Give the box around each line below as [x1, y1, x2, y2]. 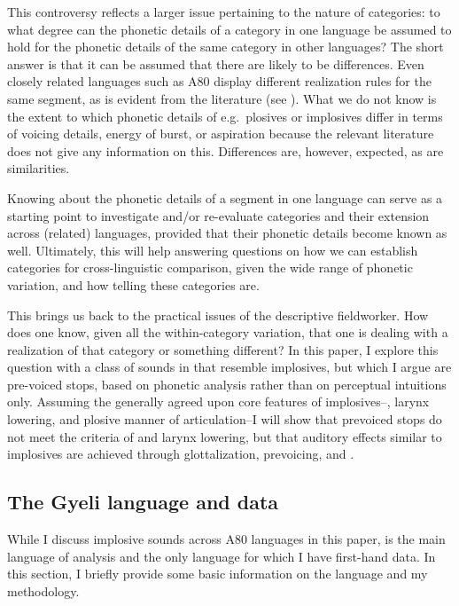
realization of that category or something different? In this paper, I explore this [7, 340, 439, 358]
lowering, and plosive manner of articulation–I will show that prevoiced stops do [7, 410, 442, 429]
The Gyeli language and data [7, 488, 279, 515]
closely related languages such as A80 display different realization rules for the [7, 72, 432, 91]
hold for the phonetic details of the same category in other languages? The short [7, 37, 444, 56]
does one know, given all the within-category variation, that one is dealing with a [7, 323, 448, 342]
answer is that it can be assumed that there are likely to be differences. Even [7, 54, 424, 73]
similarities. [7, 159, 70, 177]
